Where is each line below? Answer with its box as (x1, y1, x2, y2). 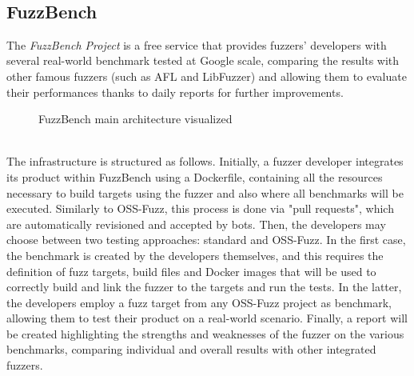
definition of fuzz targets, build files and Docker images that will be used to (6, 262, 376, 279)
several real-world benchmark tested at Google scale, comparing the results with (6, 52, 400, 69)
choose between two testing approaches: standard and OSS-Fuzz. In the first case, (6, 231, 406, 248)
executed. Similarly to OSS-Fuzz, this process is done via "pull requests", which (6, 200, 394, 217)
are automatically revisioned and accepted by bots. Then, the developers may (6, 215, 386, 232)
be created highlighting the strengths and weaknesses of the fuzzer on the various (6, 325, 404, 342)
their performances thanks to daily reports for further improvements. (6, 83, 344, 100)
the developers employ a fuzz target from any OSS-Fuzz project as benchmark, (6, 294, 392, 310)
